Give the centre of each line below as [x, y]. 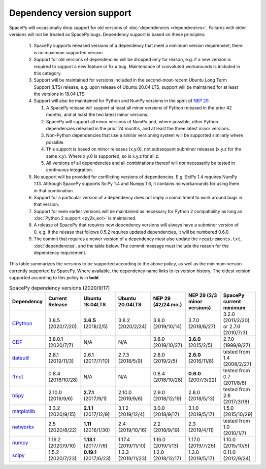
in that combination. [54, 190]
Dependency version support [70, 13]
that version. [46, 204]
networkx [23, 427]
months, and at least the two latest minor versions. [97, 115]
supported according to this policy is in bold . [54, 278]
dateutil [21, 358]
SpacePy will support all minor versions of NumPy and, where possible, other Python [132, 121]
